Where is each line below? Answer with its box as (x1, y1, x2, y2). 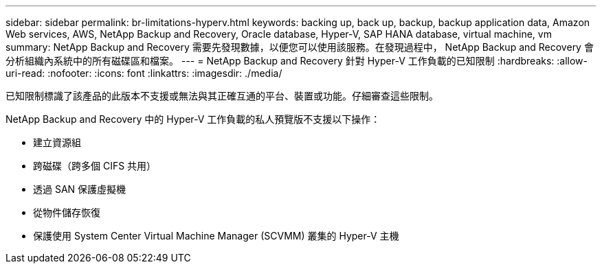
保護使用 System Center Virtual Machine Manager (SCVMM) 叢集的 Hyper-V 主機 (33, 230, 399, 242)
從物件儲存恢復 (33, 207, 100, 218)
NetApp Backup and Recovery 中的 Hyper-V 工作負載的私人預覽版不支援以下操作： (5, 113, 381, 125)
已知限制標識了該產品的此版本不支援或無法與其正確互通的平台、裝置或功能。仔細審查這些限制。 (5, 90, 438, 102)
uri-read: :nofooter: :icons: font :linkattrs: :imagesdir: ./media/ (5, 67, 282, 79)
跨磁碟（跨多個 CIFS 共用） (33, 160, 157, 172)
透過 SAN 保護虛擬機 (33, 183, 126, 195)
